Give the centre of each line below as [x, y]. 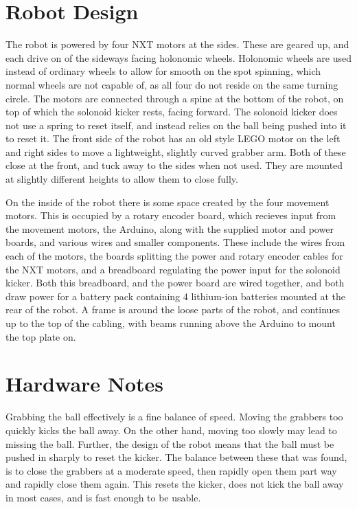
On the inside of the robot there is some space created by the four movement [168, 202]
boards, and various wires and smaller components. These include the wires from [175, 242]
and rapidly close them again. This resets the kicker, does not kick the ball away [175, 484]
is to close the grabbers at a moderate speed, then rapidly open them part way [171, 470]
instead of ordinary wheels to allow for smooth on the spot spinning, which [163, 71]
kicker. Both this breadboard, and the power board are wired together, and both [175, 283]
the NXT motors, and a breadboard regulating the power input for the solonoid [173, 269]
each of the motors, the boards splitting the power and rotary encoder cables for [174, 256]
